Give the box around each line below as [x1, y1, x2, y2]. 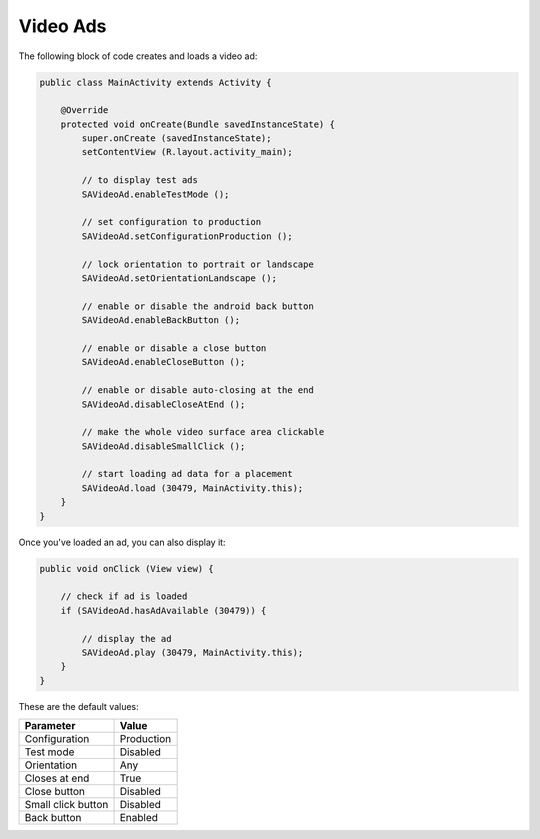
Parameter [24, 719, 76, 733]
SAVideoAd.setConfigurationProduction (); [81, 230, 294, 242]
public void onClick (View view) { [39, 563, 214, 574]
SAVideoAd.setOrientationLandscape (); [81, 273, 277, 284]
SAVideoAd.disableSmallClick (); [81, 440, 246, 452]
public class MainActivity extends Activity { [39, 76, 272, 88]
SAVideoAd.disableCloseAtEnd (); [81, 398, 246, 410]
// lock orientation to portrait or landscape [81, 258, 314, 270]
